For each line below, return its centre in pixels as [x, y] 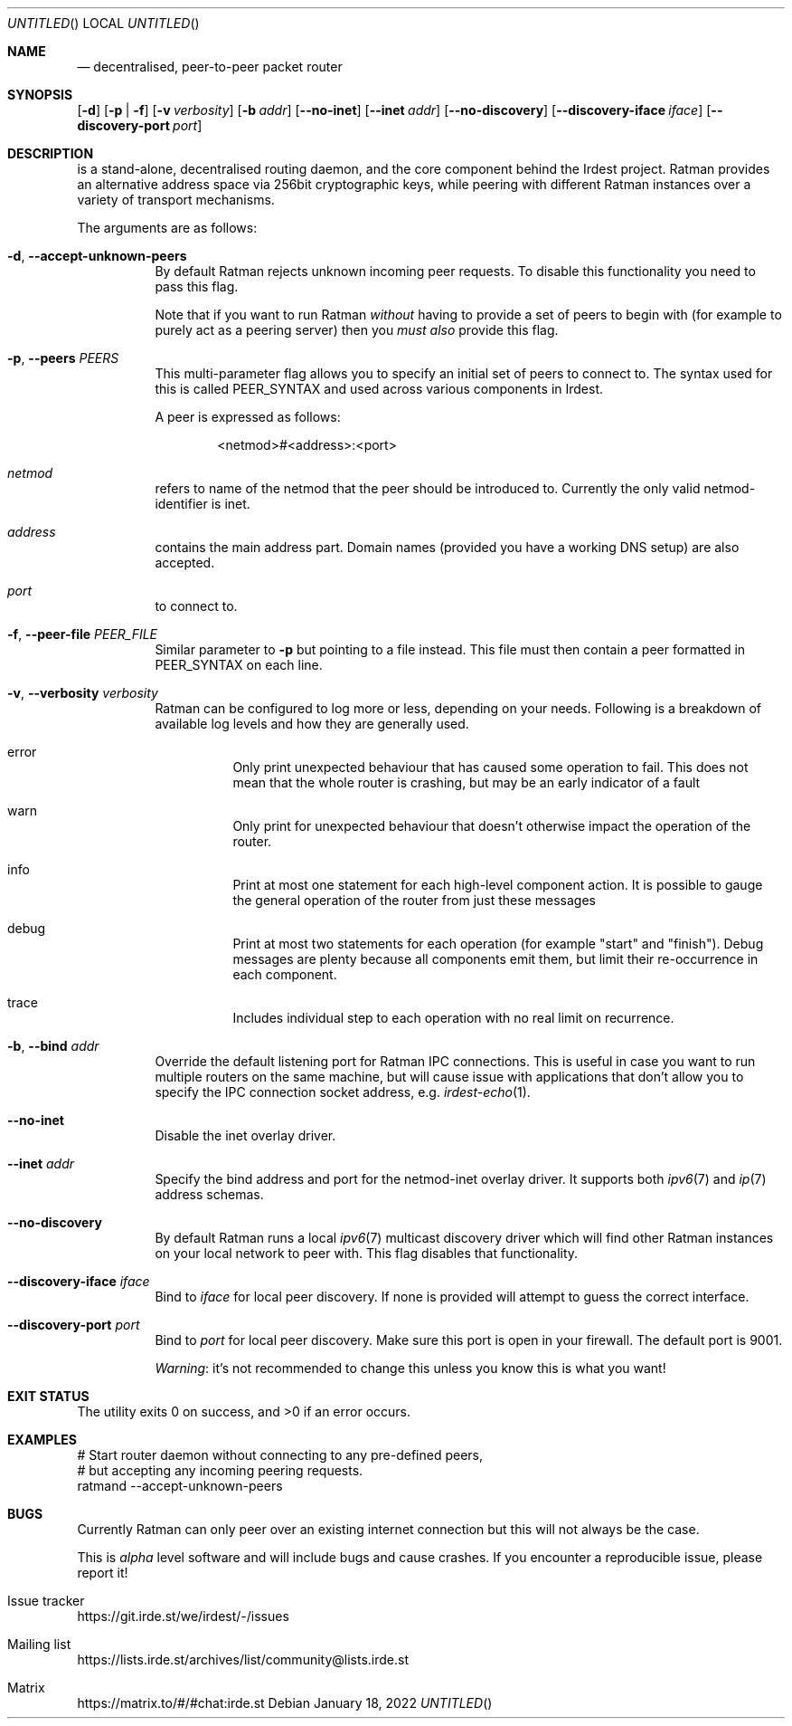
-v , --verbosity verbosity [83, 693]
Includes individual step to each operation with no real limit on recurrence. [453, 1018]
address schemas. [209, 1194]
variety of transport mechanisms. [176, 200]
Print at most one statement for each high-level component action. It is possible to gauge [498, 885]
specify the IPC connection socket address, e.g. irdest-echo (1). [343, 1092]
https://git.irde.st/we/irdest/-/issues [183, 1616]
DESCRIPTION [51, 153]
